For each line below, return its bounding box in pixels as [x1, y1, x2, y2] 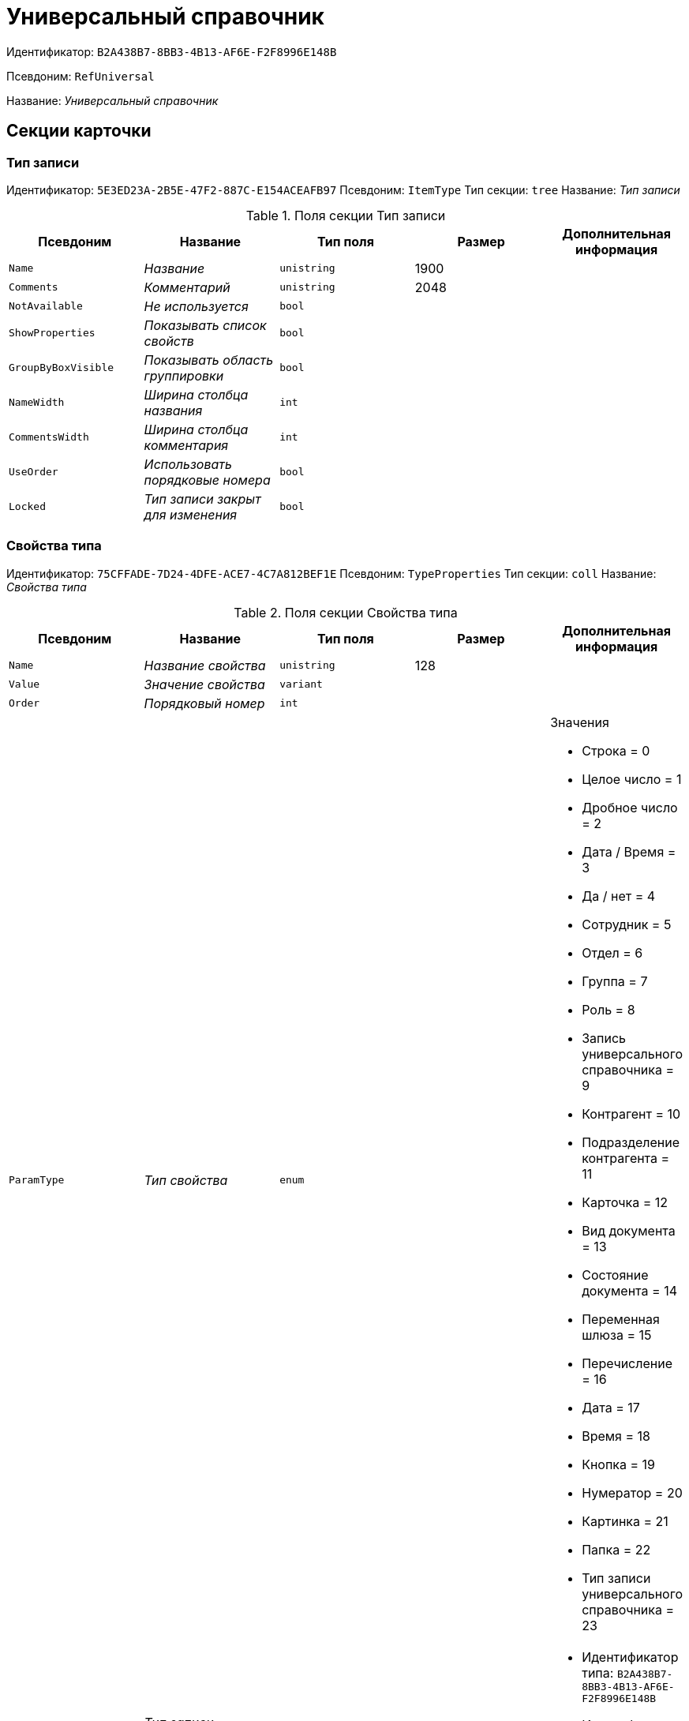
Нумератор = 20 [582, 1484, 683, 1501]
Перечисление [582, 1355, 672, 1371]
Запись [582, 1029, 627, 1046]
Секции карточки [6, 121, 152, 141]
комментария [144, 437, 229, 453]
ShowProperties [9, 327, 95, 339]
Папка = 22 [582, 1541, 651, 1558]
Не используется [144, 298, 249, 314]
